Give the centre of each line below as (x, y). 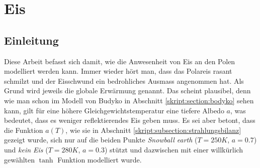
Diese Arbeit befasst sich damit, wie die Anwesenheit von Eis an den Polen (120, 61)
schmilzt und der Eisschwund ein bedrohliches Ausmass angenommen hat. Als (124, 80)
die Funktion (24, 130)
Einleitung (31, 40)
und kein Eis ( (26, 149)
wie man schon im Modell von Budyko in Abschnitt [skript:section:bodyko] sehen (129, 100)
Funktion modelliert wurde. (100, 159)
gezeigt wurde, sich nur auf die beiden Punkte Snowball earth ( (101, 140)
